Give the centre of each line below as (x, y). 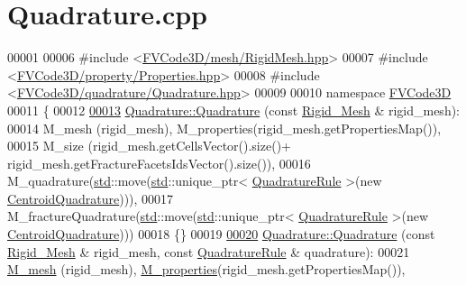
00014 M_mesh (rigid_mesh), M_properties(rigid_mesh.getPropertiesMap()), (224, 128)
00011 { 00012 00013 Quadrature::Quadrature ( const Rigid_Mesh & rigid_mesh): (234, 110)
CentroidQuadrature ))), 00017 (91, 198)
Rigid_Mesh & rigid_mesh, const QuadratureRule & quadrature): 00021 (209, 251)
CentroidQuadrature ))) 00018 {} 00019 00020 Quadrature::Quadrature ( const (221, 234)
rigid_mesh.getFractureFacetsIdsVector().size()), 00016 (159, 163)
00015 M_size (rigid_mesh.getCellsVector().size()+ (149, 146)
